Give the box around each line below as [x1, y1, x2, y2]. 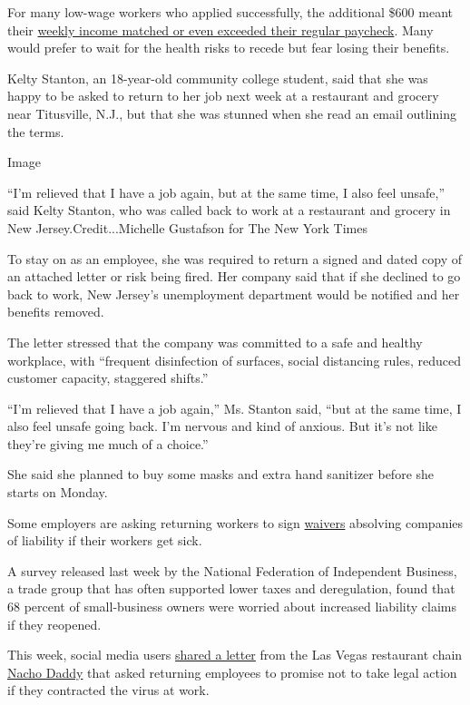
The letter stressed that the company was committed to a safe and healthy [7, 332, 423, 351]
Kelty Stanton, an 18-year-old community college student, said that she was [7, 68, 428, 87]
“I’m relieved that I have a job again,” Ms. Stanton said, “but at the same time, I [7, 398, 462, 417]
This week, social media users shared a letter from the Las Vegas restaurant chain [7, 645, 463, 664]
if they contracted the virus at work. [7, 681, 210, 700]
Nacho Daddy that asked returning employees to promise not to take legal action [7, 662, 457, 681]
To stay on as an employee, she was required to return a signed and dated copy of [7, 249, 463, 268]
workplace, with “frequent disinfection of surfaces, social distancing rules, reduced [7, 350, 462, 369]
